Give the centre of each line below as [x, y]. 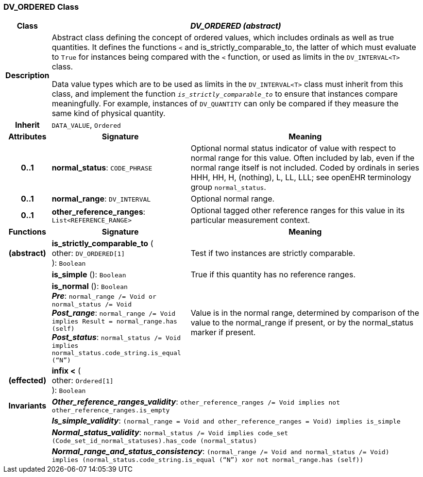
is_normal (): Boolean [90, 286]
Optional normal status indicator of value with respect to [293, 148]
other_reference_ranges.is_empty [111, 410]
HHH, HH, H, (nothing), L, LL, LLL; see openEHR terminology [301, 178]
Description [27, 76]
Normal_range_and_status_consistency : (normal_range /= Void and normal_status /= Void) [220, 451]
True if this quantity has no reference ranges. [273, 275]
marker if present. [223, 332]
